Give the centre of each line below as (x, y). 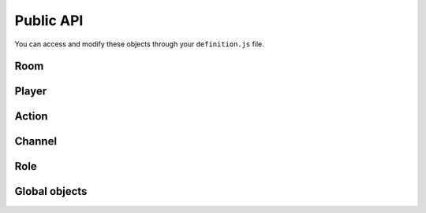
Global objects (51, 191)
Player (31, 92)
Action (31, 117)
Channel (36, 141)
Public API (49, 20)
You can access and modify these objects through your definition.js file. (139, 44)
